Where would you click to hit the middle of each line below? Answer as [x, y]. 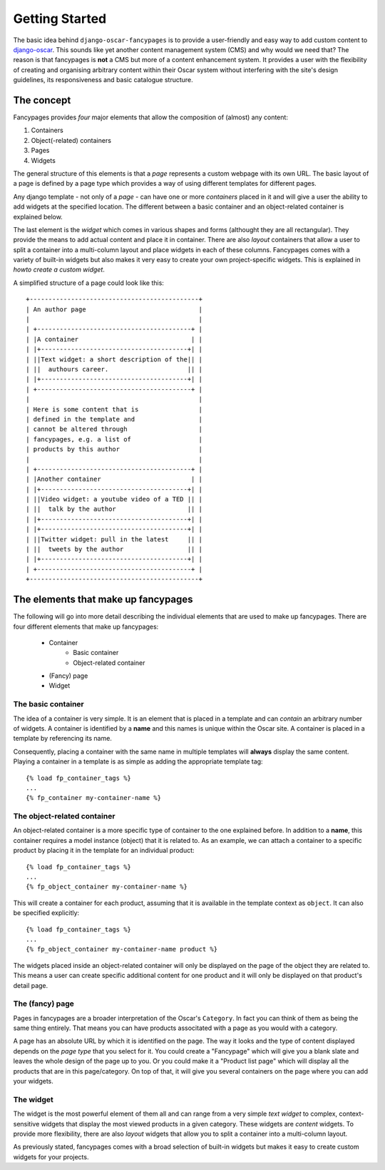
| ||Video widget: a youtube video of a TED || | [114, 499]
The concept [42, 100]
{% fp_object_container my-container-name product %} [122, 949]
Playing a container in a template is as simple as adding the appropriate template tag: [138, 761]
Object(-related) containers [71, 140]
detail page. [31, 985]
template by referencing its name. [62, 739]
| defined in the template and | [114, 419]
